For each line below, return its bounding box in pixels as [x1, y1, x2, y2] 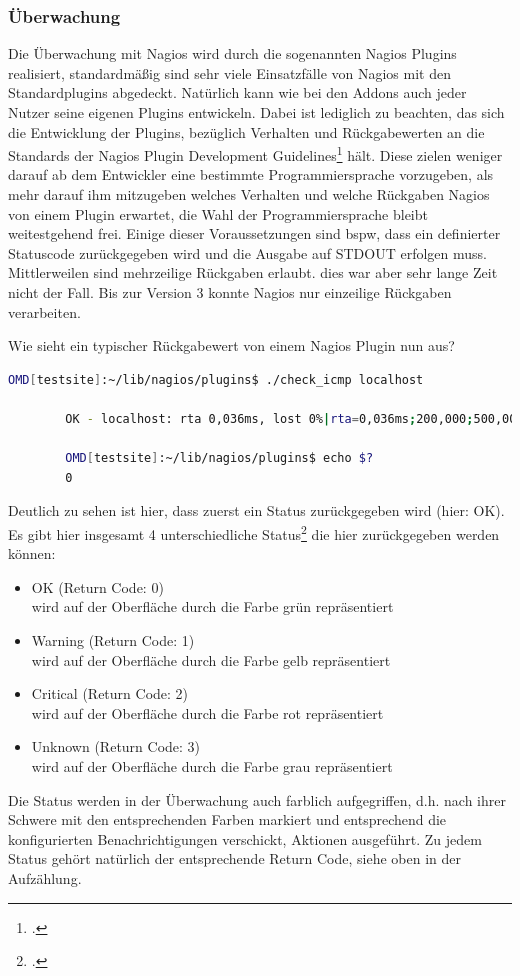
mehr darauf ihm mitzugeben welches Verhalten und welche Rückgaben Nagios [8, 184, 490, 205]
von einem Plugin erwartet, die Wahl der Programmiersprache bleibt [8, 203, 428, 224]
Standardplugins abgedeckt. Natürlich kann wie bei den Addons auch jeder [8, 82, 467, 103]
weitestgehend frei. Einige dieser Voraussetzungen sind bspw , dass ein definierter [8, 223, 501, 244]
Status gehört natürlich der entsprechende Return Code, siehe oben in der [8, 848, 461, 869]
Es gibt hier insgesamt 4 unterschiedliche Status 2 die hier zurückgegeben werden [8, 520, 500, 544]
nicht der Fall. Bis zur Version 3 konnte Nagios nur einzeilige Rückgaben [8, 282, 452, 302]
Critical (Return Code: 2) [31, 683, 189, 704]
